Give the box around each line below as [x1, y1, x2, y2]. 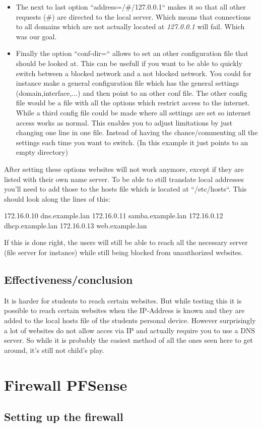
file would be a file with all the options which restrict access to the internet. [16, 97, 250, 108]
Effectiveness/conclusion [4, 272, 133, 287]
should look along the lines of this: [4, 193, 110, 204]
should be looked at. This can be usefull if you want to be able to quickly [16, 57, 242, 68]
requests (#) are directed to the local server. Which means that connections [16, 11, 251, 22]
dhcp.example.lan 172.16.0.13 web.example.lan [4, 220, 147, 230]
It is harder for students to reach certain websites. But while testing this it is [4, 295, 242, 306]
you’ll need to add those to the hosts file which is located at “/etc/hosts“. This [4, 184, 247, 194]
